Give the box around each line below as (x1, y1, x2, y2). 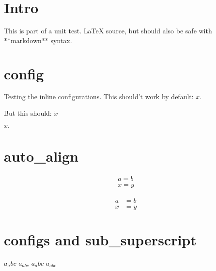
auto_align (4, 146, 79, 166)
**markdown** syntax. (4, 35, 72, 45)
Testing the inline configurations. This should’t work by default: (4, 91, 194, 102)
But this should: (4, 108, 52, 118)
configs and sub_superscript (4, 230, 197, 250)
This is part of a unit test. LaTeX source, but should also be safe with (4, 26, 212, 36)
